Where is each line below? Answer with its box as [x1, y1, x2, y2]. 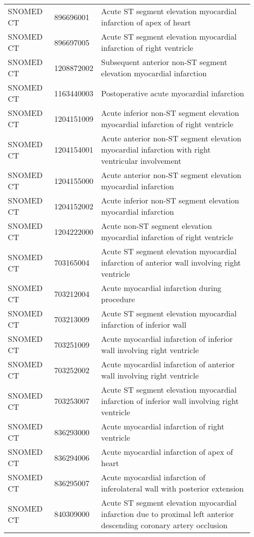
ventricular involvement [101, 155, 182, 166]
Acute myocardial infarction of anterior [101, 358, 235, 370]
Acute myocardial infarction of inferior [101, 333, 233, 344]
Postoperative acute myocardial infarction [101, 87, 244, 99]
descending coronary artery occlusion [101, 519, 228, 531]
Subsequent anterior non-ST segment [101, 56, 228, 67]
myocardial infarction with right [101, 144, 211, 155]
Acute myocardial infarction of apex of [101, 446, 233, 457]
